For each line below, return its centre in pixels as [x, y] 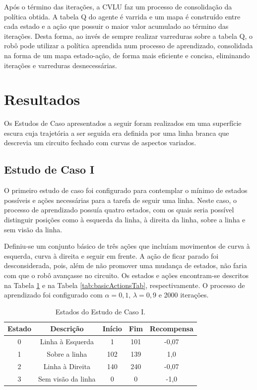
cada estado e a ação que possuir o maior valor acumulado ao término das [116, 26]
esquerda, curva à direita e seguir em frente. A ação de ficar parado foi [111, 255]
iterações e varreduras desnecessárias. [61, 65]
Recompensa [171, 329]
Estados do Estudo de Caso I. [100, 311]
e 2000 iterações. [184, 295]
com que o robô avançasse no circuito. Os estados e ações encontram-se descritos [127, 275]
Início [112, 329]
